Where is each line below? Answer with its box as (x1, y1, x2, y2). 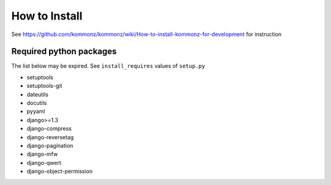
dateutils (26, 90, 49, 98)
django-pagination (26, 142, 74, 149)
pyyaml (26, 107, 45, 115)
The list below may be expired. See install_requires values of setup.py (11, 62, 205, 70)
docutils (26, 100, 47, 107)
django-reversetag (26, 133, 74, 140)
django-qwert (26, 159, 61, 166)
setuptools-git (26, 82, 63, 90)
